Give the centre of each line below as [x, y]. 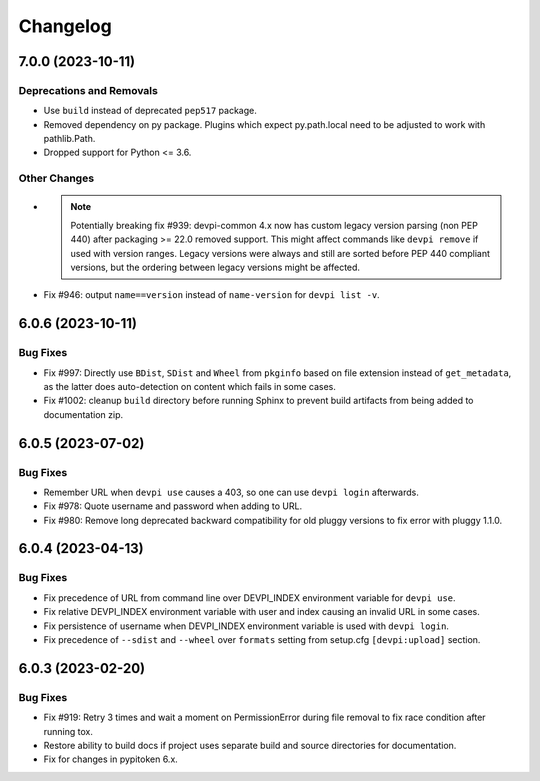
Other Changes [56, 178]
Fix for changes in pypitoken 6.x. [111, 759]
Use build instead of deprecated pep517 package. [150, 111]
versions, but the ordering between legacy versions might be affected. [215, 267]
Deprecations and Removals [88, 90]
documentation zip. [83, 414]
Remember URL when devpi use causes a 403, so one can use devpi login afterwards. [231, 492]
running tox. [68, 731]
